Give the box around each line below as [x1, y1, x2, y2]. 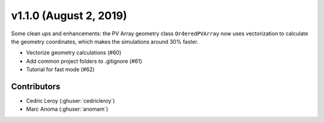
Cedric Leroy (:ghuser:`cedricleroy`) [26, 97, 115, 105]
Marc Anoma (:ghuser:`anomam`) [26, 105, 109, 113]
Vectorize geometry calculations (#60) [26, 49, 122, 56]
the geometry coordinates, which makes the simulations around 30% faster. [11, 38, 199, 45]
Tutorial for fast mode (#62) [26, 66, 95, 73]
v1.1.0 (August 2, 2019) [11, 9, 127, 22]
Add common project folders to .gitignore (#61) [26, 57, 142, 65]
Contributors [11, 81, 61, 91]
